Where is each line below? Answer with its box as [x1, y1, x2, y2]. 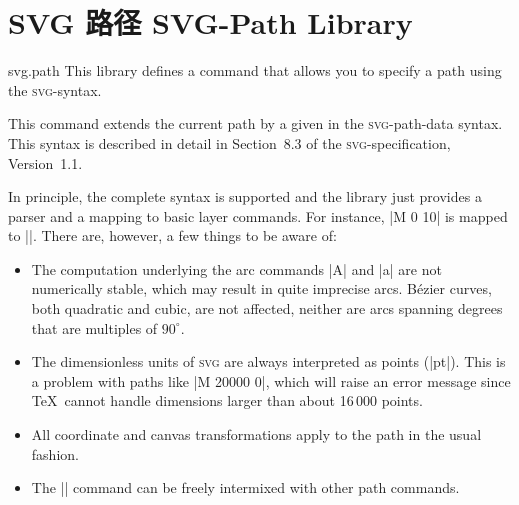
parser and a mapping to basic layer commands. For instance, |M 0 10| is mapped [8, 205, 508, 226]
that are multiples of [31, 317, 158, 338]
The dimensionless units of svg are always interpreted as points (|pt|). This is [31, 351, 506, 372]
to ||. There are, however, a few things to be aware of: [8, 225, 337, 246]
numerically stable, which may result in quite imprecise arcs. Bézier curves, [31, 278, 492, 299]
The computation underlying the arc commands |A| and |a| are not [31, 258, 442, 279]
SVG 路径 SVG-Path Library [8, 2, 413, 43]
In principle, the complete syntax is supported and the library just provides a [8, 186, 482, 207]
